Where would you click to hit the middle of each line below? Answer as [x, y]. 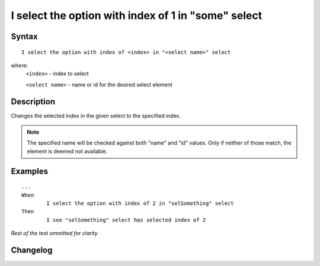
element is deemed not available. [67, 151]
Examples [30, 171]
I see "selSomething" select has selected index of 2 [126, 220]
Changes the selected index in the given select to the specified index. [96, 116]
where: [20, 65]
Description [33, 102]
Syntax [24, 36]
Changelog [32, 250]
